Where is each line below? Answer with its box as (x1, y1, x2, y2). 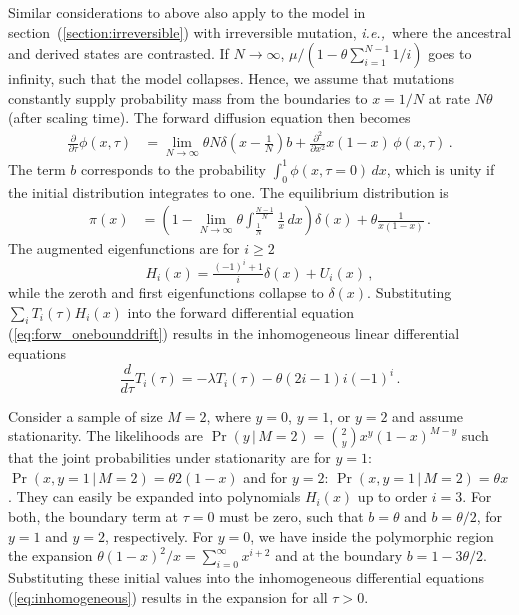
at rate (428, 87, 470, 108)
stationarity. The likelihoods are (8, 425, 204, 446)
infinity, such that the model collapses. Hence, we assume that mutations (8, 68, 455, 89)
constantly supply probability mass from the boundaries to (8, 87, 368, 108)
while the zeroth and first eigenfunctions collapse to (8, 282, 324, 302)
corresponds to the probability (80, 158, 266, 179)
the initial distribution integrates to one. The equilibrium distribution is (8, 181, 449, 202)
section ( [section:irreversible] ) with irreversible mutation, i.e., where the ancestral (8, 21, 512, 42)
